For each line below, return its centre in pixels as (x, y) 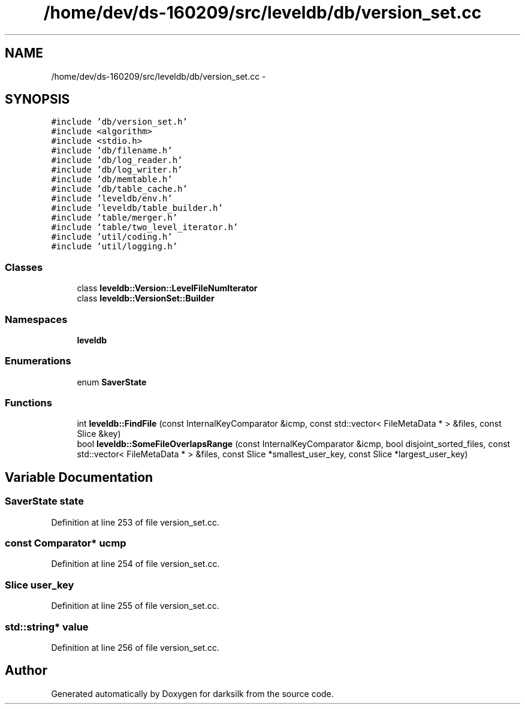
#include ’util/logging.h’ (114, 247)
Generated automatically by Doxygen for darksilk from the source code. (192, 693)
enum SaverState (112, 382)
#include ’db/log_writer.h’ (117, 170)
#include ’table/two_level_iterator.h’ (145, 227)
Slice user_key (40, 585)
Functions (28, 403)
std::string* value (47, 627)
